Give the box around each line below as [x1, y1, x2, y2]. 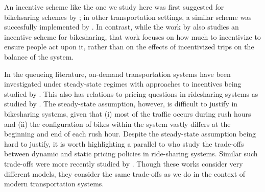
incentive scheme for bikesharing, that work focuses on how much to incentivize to [4, 31, 261, 42]
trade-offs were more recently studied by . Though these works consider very [4, 158, 243, 169]
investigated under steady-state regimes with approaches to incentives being [4, 78, 242, 89]
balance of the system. [4, 51, 74, 62]
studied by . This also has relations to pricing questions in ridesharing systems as [4, 88, 258, 99]
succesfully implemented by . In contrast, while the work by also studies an [4, 21, 239, 32]
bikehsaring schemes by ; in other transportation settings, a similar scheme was [4, 11, 252, 22]
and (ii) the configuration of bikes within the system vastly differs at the [4, 118, 231, 129]
